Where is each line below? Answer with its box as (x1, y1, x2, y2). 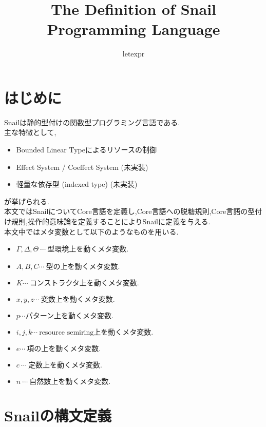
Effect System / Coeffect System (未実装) (16, 161, 148, 172)
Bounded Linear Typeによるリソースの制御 (16, 144, 157, 155)
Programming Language (47, 18, 220, 40)
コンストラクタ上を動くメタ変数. (29, 279, 139, 287)
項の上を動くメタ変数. (27, 345, 101, 353)
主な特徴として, (4, 127, 56, 138)
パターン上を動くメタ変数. (25, 312, 113, 320)
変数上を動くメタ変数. (41, 296, 115, 303)
